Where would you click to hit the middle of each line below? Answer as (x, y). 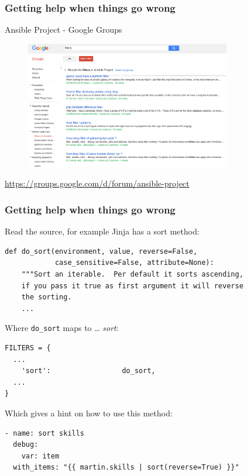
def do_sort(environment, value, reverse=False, (101, 251)
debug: (26, 445)
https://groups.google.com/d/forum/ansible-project (97, 183)
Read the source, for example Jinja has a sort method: (102, 231)
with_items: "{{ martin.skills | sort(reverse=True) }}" (126, 468)
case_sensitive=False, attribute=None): (134, 263)
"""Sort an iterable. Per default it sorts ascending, (132, 274)
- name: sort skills (45, 433)
